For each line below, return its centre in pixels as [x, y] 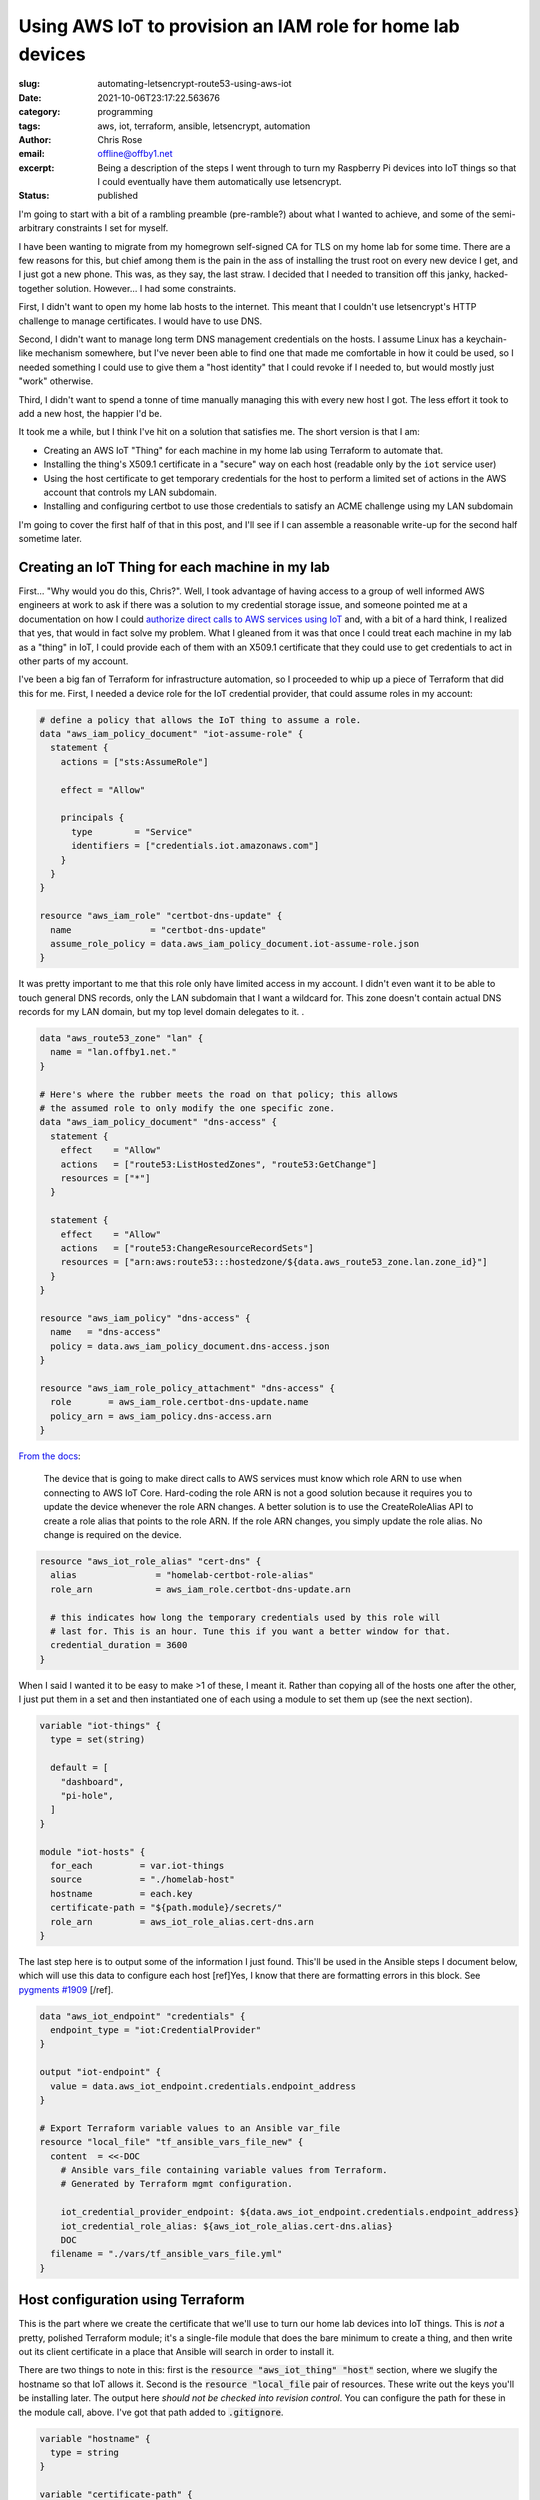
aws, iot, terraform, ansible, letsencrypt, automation [204, 126]
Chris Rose [120, 139]
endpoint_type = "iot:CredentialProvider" [156, 2030]
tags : [29, 126]
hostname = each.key [122, 1893]
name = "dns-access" [106, 1332]
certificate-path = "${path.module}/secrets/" [166, 1908]
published [118, 196]
